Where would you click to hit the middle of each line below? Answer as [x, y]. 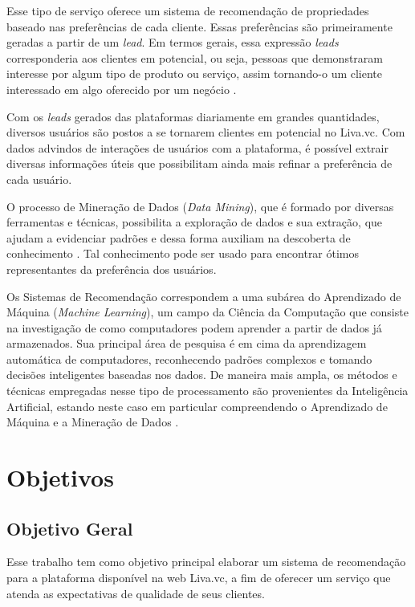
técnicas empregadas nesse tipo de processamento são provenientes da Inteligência [207, 391]
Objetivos [60, 477]
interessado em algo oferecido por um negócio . [122, 89]
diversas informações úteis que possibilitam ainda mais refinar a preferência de [199, 163]
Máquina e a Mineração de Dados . [93, 422]
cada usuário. [39, 179]
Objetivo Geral [70, 528]
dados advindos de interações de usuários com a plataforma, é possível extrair [197, 147]
